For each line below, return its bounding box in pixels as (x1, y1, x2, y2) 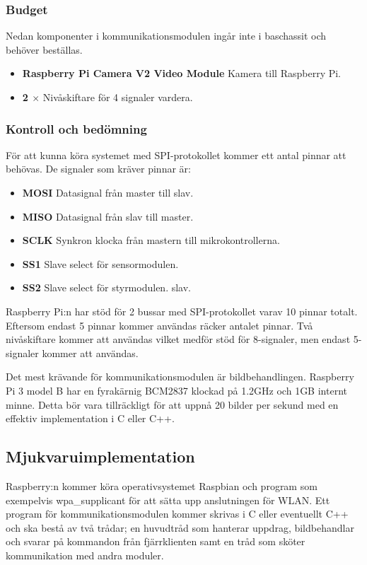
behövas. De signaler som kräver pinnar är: (6, 161, 191, 176)
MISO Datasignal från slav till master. (22, 209, 194, 223)
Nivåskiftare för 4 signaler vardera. (42, 90, 193, 104)
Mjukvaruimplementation (6, 445, 195, 467)
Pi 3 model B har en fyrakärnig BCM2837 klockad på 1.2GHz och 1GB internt (6, 383, 347, 397)
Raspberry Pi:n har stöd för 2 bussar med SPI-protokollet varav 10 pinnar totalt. (6, 303, 358, 318)
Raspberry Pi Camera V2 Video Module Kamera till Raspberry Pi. (22, 66, 342, 81)
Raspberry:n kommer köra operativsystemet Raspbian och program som (6, 478, 318, 493)
